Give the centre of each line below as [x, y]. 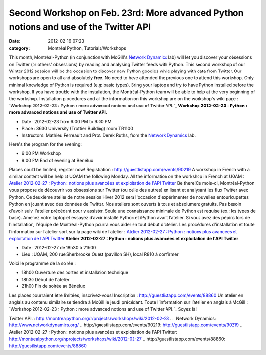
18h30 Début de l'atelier [46, 279]
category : [19, 48]
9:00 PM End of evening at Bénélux [57, 160]
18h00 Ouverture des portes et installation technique [75, 272]
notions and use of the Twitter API [80, 27]
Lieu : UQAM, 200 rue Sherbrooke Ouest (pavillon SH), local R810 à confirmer [100, 254]
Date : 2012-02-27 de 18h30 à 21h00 [59, 248]
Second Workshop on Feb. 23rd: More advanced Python [126, 13]
